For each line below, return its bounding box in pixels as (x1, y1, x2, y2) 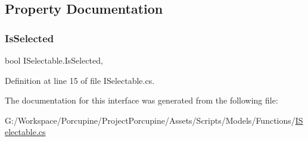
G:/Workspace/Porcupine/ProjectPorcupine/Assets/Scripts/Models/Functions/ (5, 114, 295, 126)
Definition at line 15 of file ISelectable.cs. (5, 74, 155, 86)
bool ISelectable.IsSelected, (5, 54, 103, 66)
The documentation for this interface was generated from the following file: (5, 94, 278, 106)
